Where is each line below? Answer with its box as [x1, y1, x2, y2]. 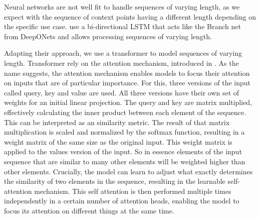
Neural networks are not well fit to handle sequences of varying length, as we [4, 2, 240, 12]
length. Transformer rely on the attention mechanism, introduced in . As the [4, 57, 239, 68]
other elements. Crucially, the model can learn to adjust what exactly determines [4, 166, 253, 176]
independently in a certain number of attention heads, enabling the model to [4, 195, 239, 206]
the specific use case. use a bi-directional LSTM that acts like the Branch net [4, 21, 241, 32]
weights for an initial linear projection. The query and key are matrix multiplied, [4, 97, 252, 107]
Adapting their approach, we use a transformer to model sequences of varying [4, 48, 242, 58]
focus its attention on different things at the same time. [4, 205, 174, 215]
